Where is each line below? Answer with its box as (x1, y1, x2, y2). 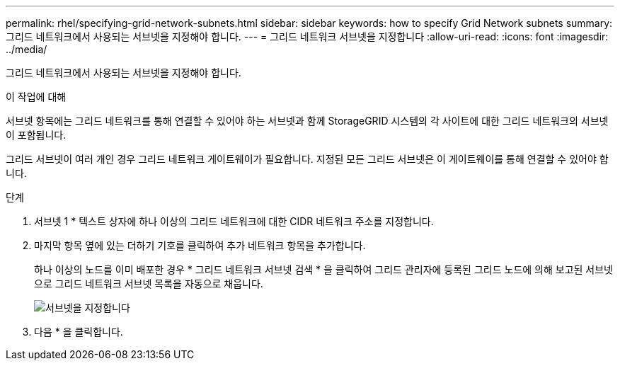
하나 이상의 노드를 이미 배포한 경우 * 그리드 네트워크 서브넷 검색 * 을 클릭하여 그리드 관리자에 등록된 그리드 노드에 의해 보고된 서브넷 (34, 263, 613, 275)
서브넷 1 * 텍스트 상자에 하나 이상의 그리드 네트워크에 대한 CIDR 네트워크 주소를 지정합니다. (34, 215, 434, 227)
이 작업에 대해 (6, 91, 67, 103)
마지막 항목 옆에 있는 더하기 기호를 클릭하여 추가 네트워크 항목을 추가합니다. (34, 239, 366, 251)
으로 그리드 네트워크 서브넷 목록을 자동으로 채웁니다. (34, 278, 263, 290)
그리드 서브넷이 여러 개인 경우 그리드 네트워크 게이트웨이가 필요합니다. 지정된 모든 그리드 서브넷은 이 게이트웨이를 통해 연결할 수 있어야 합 (6, 153, 609, 165)
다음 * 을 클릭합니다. (34, 326, 123, 338)
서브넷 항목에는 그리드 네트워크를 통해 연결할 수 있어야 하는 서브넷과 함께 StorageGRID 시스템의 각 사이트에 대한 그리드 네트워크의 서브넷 (6, 115, 609, 127)
